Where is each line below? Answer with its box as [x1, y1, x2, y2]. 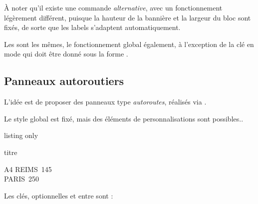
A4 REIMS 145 [4, 163, 52, 174]
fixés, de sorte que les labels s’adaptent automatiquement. [4, 22, 181, 32]
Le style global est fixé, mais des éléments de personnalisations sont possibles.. [4, 113, 244, 123]
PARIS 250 [4, 173, 39, 184]
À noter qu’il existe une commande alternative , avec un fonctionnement [4, 2, 223, 12]
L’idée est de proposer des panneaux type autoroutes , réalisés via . [4, 96, 207, 107]
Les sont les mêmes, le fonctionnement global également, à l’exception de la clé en [4, 38, 254, 49]
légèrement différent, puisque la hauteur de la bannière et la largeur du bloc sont [4, 12, 251, 22]
